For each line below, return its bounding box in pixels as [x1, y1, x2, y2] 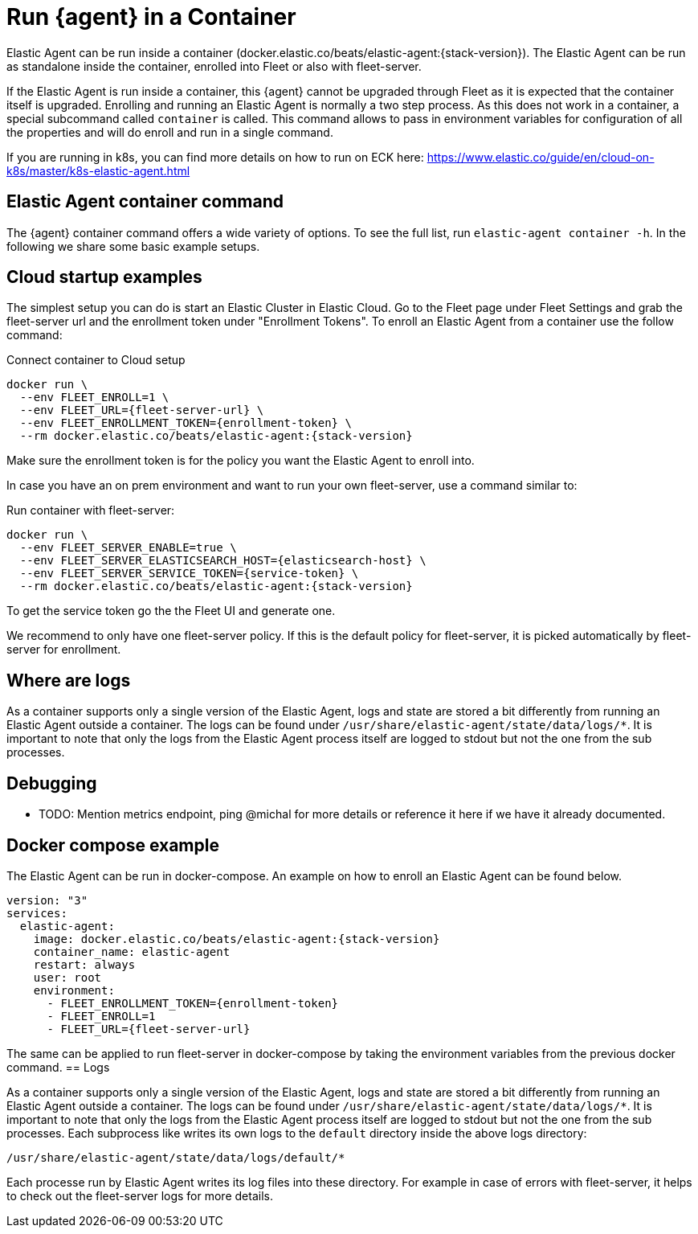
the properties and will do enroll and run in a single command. [6, 125, 333, 139]
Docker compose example [6, 834, 219, 855]
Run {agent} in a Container [6, 3, 296, 31]
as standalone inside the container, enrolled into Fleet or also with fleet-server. [6, 59, 422, 73]
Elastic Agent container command [6, 191, 284, 212]
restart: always [33, 957, 136, 971]
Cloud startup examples [6, 267, 202, 288]
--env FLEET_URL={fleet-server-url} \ [19, 404, 264, 417]
